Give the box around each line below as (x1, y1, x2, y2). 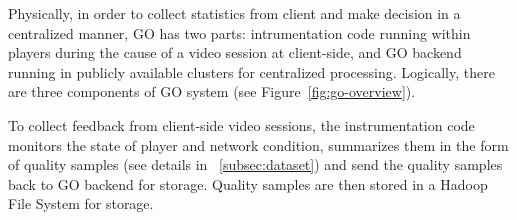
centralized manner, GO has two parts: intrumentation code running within (8, 22, 471, 43)
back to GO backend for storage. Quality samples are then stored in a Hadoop (8, 173, 488, 194)
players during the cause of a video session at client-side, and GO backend (8, 42, 462, 63)
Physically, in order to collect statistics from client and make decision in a (8, 3, 461, 23)
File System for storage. (8, 193, 154, 214)
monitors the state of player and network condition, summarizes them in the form (8, 134, 509, 155)
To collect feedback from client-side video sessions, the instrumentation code (8, 114, 475, 135)
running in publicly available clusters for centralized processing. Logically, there (8, 61, 495, 82)
